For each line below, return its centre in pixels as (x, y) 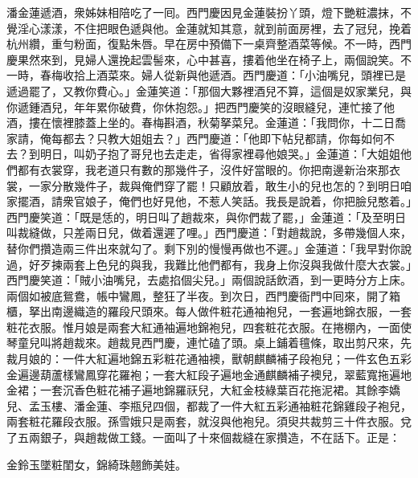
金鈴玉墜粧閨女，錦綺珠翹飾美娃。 (96, 464)
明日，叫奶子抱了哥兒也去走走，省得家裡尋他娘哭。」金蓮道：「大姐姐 (220, 154)
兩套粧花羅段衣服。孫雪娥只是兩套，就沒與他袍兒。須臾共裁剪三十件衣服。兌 (209, 421)
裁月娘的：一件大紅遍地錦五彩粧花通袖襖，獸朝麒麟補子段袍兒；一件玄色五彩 (209, 359)
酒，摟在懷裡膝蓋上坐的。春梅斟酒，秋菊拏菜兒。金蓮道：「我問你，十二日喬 (206, 123)
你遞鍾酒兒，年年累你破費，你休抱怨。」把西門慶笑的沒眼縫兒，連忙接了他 (201, 106)
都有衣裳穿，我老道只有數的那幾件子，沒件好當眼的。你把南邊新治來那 (203, 169)
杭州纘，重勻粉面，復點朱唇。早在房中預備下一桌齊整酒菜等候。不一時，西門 (209, 44)
